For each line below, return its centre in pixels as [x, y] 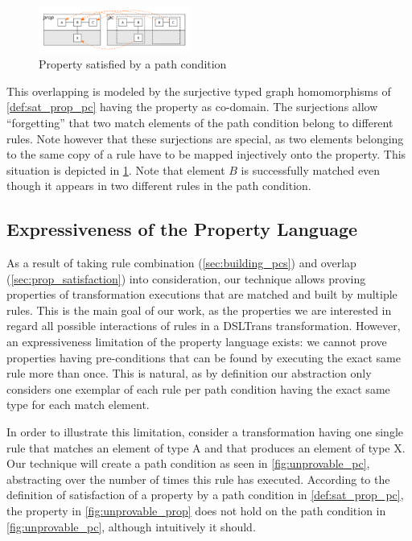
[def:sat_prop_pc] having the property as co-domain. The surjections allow [192, 107]
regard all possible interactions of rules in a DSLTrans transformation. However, [204, 326]
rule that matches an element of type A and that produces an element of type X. [206, 447]
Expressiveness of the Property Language [182, 229]
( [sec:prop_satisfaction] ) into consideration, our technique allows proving [186, 278]
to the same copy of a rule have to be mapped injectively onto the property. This [206, 154]
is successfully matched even [311, 169]
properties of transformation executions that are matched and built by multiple [202, 294]
